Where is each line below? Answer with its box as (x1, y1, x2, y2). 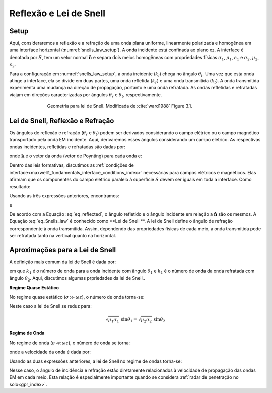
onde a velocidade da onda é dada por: (9, 349, 91, 355)
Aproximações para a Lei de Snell (9, 245, 116, 254)
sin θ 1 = (121, 317, 138, 324)
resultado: (9, 183, 30, 189)
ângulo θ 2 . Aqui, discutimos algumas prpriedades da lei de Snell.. (9, 275, 146, 283)
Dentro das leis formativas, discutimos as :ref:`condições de (9, 162, 134, 169)
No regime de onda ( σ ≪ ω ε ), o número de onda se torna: (9, 340, 130, 346)
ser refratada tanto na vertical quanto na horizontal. (9, 233, 116, 239)
